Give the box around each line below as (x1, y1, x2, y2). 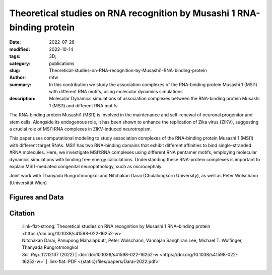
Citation (9, 209, 35, 218)
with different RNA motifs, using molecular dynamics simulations (49, 89, 183, 95)
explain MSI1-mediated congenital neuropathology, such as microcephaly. (9, 163, 163, 169)
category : (9, 60, 31, 66)
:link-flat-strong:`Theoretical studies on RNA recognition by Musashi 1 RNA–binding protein (22, 223, 211, 229)
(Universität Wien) (9, 179, 47, 186)
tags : (9, 53, 21, 59)
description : (9, 96, 36, 102)
